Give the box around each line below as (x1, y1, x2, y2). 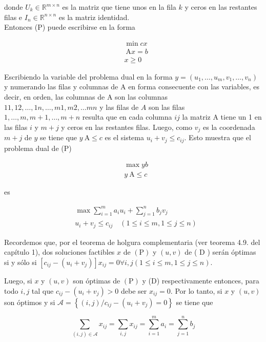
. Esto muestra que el (184, 132, 251, 143)
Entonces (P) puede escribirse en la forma (4, 22, 135, 32)
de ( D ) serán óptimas (185, 246, 256, 257)
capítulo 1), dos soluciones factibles (4, 246, 115, 257)
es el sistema (105, 132, 144, 143)
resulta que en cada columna (82, 111, 172, 122)
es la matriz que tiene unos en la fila (62, 2, 176, 12)
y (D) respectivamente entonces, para (142, 275, 259, 286)
